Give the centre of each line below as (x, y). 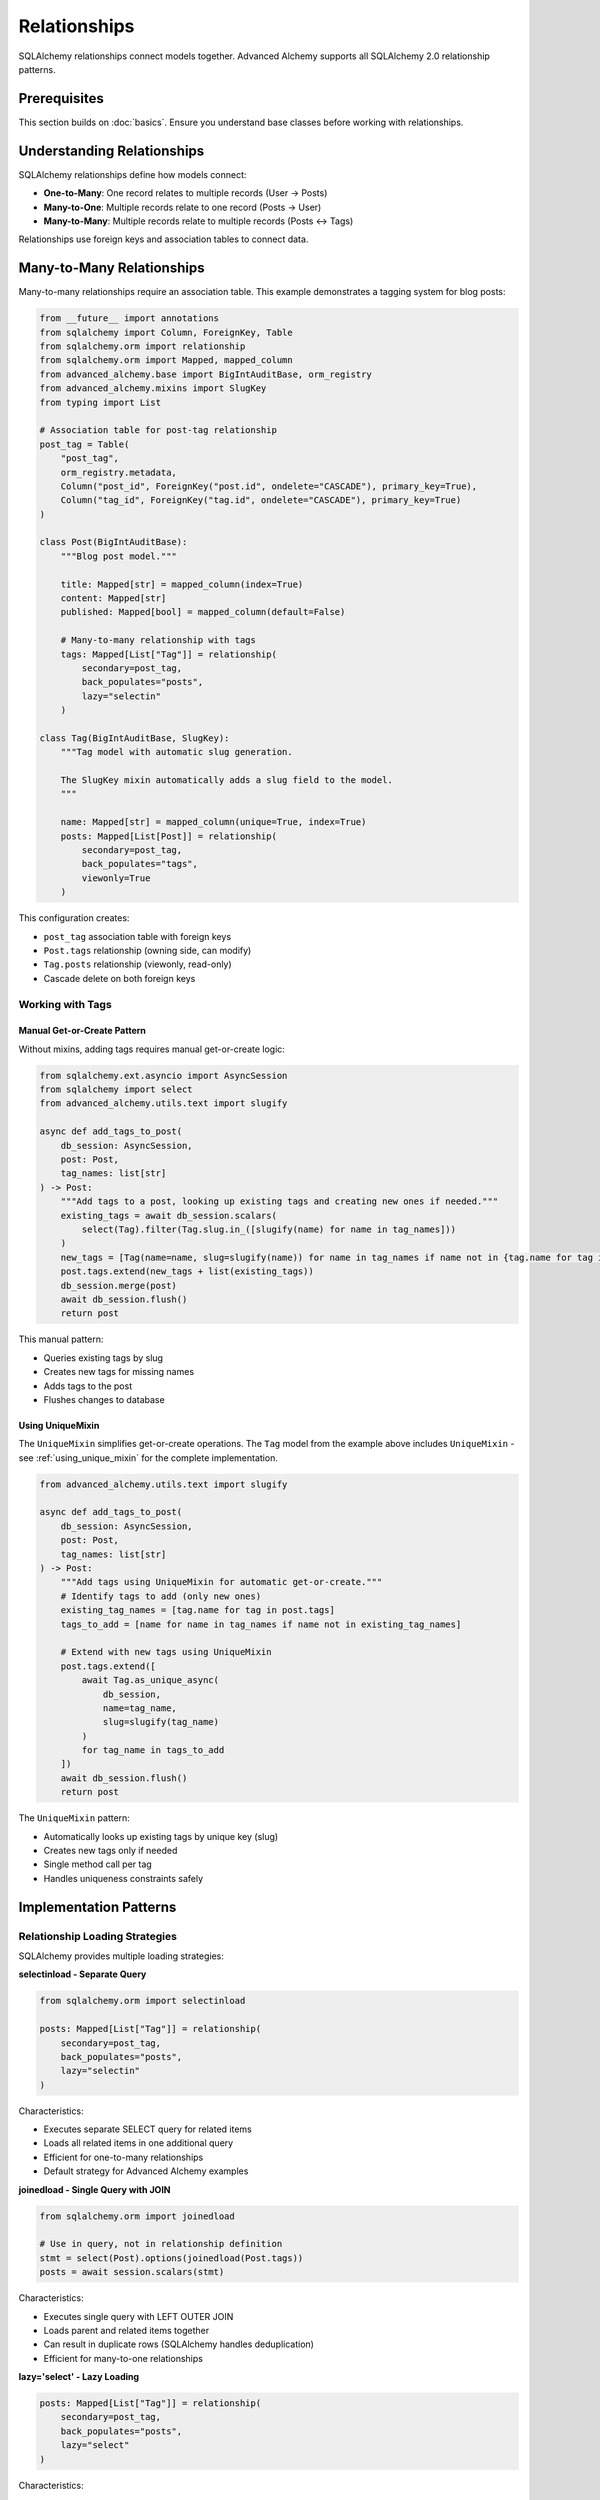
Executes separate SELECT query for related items (147, 2129)
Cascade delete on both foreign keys (119, 978)
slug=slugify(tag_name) (161, 1722)
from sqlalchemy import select (116, 1089)
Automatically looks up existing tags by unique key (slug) (161, 1836)
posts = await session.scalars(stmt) (132, 2272)
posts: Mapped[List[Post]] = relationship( (168, 836)
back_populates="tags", (140, 864)
